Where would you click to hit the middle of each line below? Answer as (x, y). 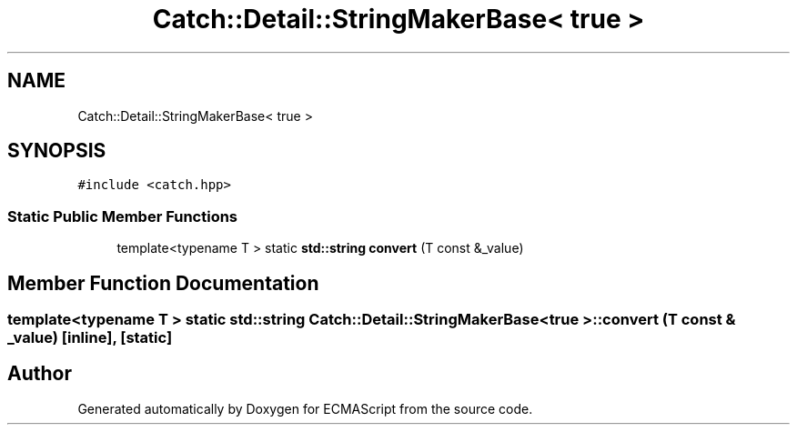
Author (40, 374)
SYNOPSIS (57, 151)
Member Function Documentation (163, 283)
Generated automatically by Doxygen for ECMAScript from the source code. (305, 408)
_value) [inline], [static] (90, 338)
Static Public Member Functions (123, 216)
